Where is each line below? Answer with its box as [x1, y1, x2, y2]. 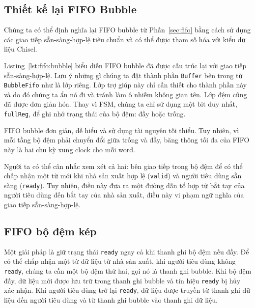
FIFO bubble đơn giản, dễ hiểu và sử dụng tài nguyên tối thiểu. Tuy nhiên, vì [4, 125, 239, 135]
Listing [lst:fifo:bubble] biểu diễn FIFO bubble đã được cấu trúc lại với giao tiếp [4, 60, 247, 70]
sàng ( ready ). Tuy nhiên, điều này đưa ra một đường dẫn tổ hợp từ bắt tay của [4, 180, 245, 190]
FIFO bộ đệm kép [4, 224, 97, 238]
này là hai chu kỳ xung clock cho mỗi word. [4, 144, 135, 154]
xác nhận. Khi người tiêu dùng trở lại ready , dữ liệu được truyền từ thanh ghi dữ [4, 285, 251, 295]
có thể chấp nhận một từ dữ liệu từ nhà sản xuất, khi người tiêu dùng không [4, 256, 236, 266]
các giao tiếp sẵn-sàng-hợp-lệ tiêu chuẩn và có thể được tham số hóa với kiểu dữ [4, 34, 246, 44]
